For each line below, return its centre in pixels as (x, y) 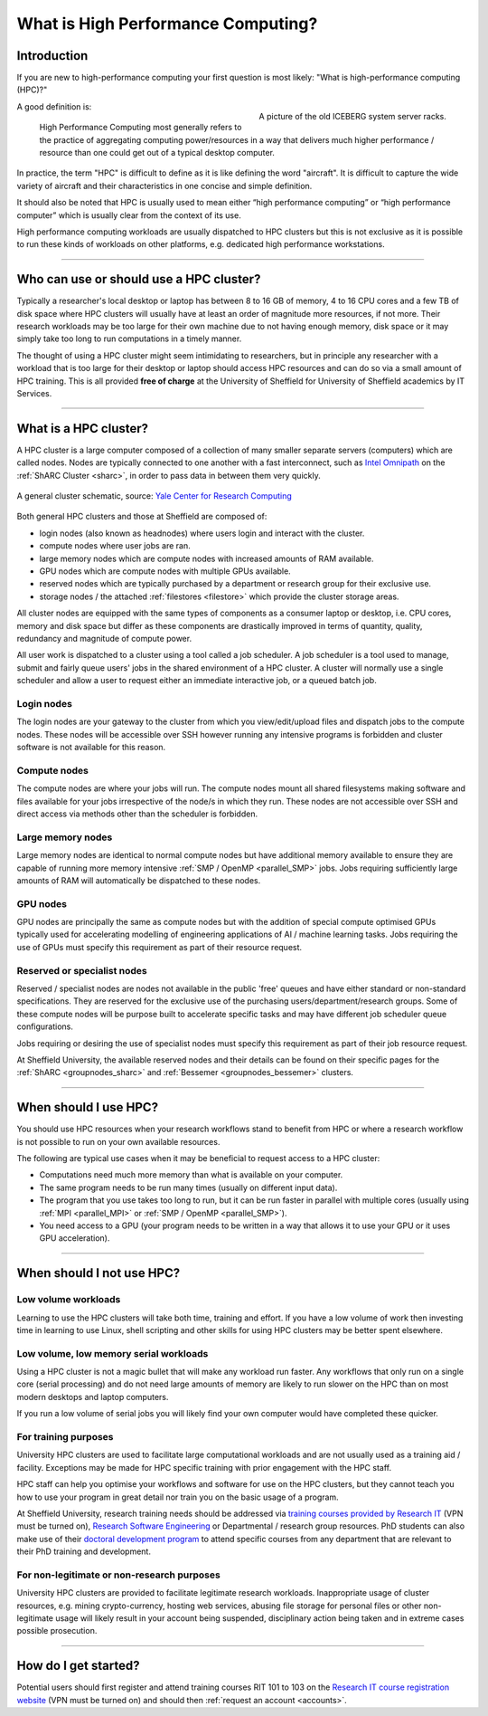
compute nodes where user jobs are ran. (115, 546)
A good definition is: (54, 106)
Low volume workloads (69, 1300)
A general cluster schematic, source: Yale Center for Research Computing (155, 496)
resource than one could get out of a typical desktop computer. (157, 153)
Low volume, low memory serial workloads (113, 1353)
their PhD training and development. (84, 1551)
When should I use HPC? (87, 1107)
